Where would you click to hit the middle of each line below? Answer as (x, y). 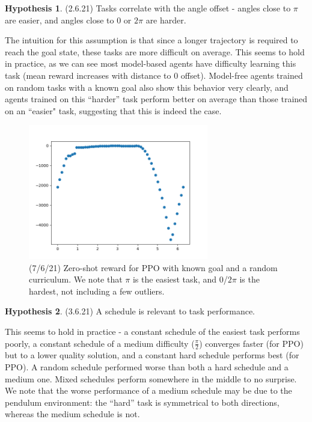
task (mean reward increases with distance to (88, 75)
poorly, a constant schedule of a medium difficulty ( (100, 343)
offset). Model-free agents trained (242, 75)
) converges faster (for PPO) (251, 343)
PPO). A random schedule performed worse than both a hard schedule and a (147, 366)
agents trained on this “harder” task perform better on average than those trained (156, 99)
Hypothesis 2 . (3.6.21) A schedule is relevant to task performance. (130, 311)
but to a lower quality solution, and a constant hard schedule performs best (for (152, 355)
